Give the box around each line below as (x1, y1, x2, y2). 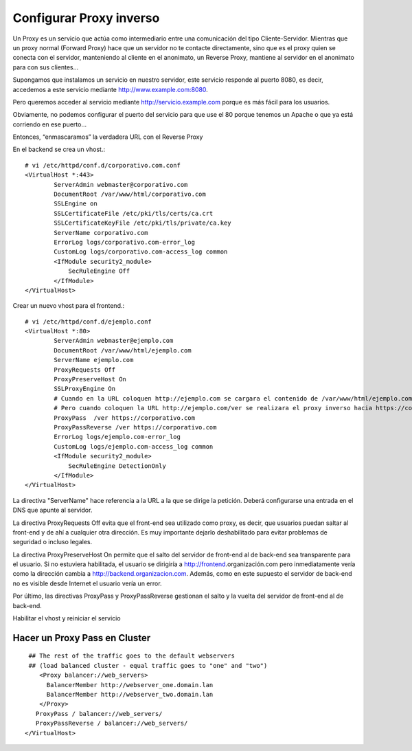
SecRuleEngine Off (68, 267, 130, 275)
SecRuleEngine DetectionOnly (68, 462, 166, 470)
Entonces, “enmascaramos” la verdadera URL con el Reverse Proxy (12, 133, 203, 141)
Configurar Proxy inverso (12, 10, 160, 25)
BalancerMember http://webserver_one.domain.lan (46, 681, 214, 688)
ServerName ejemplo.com (54, 356, 134, 364)
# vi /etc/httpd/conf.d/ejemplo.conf (25, 317, 152, 326)
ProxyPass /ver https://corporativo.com (54, 414, 196, 422)
